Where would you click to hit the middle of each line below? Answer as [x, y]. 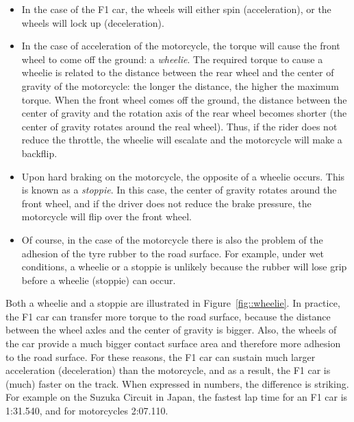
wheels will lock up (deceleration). [93, 22]
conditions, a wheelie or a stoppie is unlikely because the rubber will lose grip [184, 267]
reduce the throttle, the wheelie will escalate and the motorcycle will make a [182, 140]
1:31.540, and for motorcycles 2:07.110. [87, 411]
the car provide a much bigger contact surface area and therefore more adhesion [173, 343]
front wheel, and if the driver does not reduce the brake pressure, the [166, 203]
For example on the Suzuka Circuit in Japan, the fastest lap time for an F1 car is [177, 397]
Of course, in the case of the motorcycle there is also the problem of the [172, 239]
